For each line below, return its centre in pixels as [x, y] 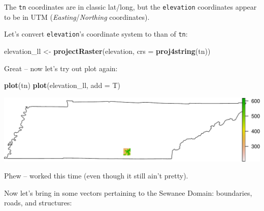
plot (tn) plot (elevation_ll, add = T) [62, 85]
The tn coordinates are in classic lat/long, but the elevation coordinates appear [130, 7]
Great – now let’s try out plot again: [61, 68]
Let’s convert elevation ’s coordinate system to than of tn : [96, 34]
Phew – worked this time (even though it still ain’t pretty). [96, 176]
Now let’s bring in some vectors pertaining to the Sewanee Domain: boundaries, [128, 192]
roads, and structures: [38, 203]
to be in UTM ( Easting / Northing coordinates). [77, 17]
